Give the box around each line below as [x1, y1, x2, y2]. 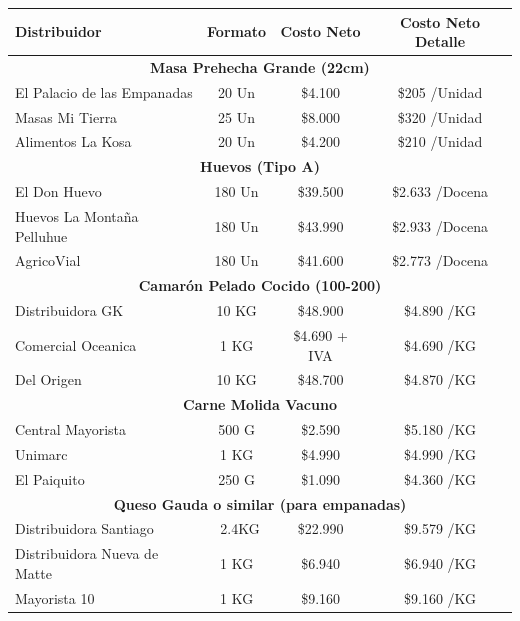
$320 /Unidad [397, 106, 483, 127]
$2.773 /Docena [392, 250, 488, 271]
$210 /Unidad [397, 131, 483, 152]
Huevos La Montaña [15, 206, 139, 226]
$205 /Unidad [397, 81, 483, 102]
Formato [207, 21, 267, 42]
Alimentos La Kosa [15, 131, 132, 152]
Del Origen [15, 369, 82, 390]
